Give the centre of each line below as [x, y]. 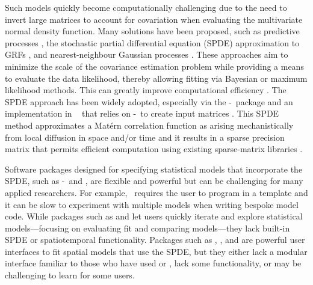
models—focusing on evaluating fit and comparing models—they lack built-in [147, 228]
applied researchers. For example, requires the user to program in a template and [156, 192]
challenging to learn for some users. [70, 275]
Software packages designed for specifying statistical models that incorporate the [154, 169]
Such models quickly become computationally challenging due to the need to [146, 7]
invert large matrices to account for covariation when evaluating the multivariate [154, 19]
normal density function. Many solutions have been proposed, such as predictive [152, 31]
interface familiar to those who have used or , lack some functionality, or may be [153, 263]
